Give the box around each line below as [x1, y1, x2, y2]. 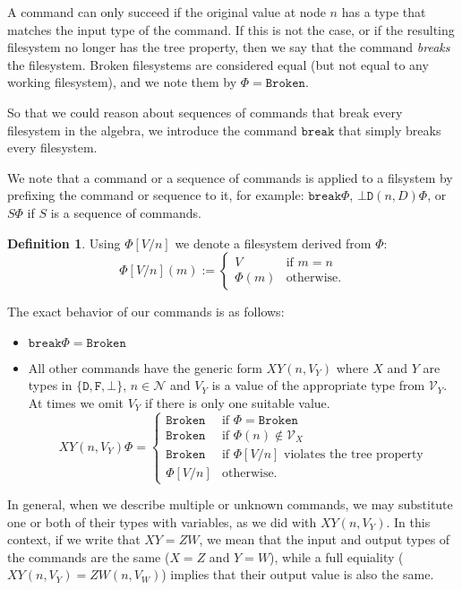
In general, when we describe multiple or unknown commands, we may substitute [7, 495, 453, 514]
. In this [386, 512, 431, 531]
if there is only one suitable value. [144, 393, 330, 412]
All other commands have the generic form [28, 358, 262, 377]
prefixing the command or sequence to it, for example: [7, 186, 304, 204]
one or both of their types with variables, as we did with [7, 512, 317, 531]
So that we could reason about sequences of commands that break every [7, 102, 403, 121]
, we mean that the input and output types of [199, 530, 450, 549]
